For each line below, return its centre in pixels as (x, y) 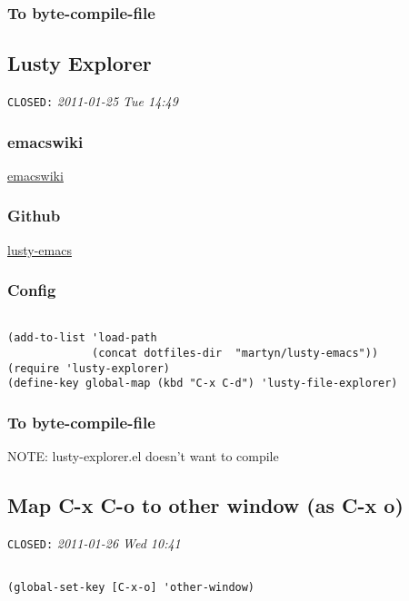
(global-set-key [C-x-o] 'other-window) (131, 588)
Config (32, 290)
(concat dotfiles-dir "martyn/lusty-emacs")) (235, 353)
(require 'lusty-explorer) (89, 368)
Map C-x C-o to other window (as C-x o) (205, 505)
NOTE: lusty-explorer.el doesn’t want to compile (143, 456)
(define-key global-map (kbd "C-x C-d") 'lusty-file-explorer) (203, 384)
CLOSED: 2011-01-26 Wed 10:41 (94, 542)
